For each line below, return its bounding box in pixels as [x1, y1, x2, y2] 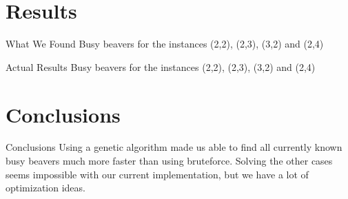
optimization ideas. [6, 180, 85, 195]
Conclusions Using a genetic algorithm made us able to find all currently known [6, 140, 342, 154]
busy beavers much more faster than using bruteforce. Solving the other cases [6, 154, 333, 168]
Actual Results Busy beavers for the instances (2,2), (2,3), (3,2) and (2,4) [6, 59, 316, 74]
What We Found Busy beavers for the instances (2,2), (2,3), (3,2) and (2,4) [6, 36, 324, 51]
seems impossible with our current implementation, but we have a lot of [6, 167, 309, 181]
